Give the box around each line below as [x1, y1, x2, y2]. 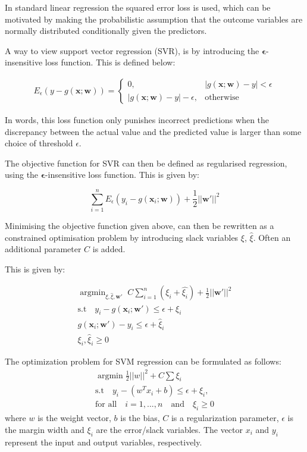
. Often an [253, 231, 291, 243]
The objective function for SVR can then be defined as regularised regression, [5, 156, 287, 169]
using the [5, 168, 39, 181]
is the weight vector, [37, 412, 111, 424]
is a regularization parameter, [171, 412, 279, 424]
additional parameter [5, 243, 82, 255]
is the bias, [120, 412, 160, 424]
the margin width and [5, 423, 84, 435]
